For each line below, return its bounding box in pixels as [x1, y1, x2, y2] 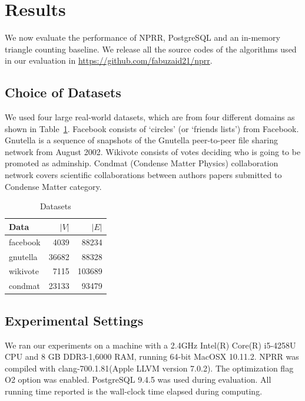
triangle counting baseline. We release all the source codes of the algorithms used [5, 42, 297, 55]
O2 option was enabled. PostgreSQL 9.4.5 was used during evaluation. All [5, 373, 271, 386]
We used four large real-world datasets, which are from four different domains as [5, 111, 295, 123]
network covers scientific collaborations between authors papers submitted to [5, 169, 282, 181]
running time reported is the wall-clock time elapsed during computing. [5, 384, 263, 397]
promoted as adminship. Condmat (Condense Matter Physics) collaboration [5, 157, 279, 169]
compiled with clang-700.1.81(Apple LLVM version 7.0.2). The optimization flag [5, 361, 294, 374]
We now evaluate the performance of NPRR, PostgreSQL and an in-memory [5, 31, 280, 44]
